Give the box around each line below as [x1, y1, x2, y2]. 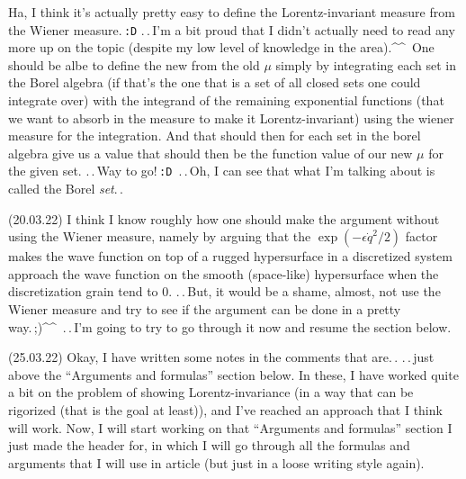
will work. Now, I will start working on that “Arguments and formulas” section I [8, 418, 453, 437]
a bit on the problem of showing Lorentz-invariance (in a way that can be [8, 383, 414, 402]
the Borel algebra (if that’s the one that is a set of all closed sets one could [8, 73, 421, 92]
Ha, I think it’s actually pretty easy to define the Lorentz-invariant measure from [8, 3, 455, 21]
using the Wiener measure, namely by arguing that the [8, 227, 311, 246]
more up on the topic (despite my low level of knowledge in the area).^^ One [8, 38, 435, 57]
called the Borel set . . [8, 179, 123, 198]
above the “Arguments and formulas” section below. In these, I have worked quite [8, 365, 459, 384]
